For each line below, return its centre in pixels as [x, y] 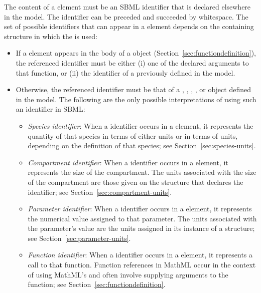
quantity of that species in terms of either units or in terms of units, [133, 135]
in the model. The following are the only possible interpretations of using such [136, 99]
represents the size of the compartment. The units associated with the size [142, 172]
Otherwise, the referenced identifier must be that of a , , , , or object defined [133, 89]
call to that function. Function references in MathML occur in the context [142, 265]
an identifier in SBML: [50, 109]
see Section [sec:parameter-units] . [79, 238]
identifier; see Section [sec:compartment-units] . [100, 192]
